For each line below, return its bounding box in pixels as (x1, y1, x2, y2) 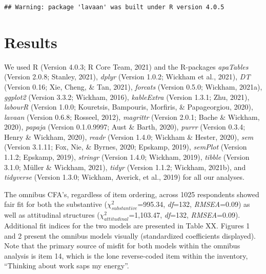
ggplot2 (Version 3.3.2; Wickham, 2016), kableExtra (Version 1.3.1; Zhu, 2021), (4, 91, 250, 102)
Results (4, 31, 57, 52)
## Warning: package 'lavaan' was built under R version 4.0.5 (4, 4, 224, 11)
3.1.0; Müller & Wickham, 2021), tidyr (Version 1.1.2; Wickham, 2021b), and (4, 161, 246, 172)
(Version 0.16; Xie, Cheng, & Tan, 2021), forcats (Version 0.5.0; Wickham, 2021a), (4, 81, 262, 92)
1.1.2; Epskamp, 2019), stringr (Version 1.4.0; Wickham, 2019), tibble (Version (4, 152, 250, 162)
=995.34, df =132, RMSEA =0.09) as (137, 199, 250, 209)
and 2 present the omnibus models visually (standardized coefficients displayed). (4, 230, 256, 241)
